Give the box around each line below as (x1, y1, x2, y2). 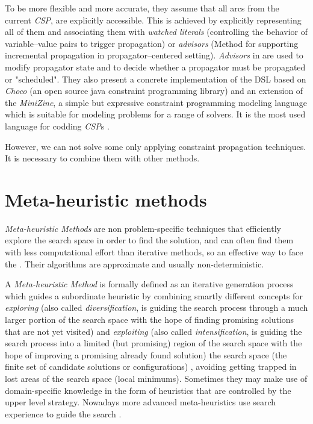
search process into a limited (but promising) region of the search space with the (5, 337, 302, 349)
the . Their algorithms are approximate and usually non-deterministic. (5, 257, 264, 270)
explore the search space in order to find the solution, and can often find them (5, 234, 294, 246)
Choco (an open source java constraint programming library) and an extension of (5, 84, 303, 97)
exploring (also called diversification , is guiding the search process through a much (5, 301, 308, 314)
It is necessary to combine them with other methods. (5, 152, 200, 164)
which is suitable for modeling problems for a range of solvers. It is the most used (5, 108, 306, 120)
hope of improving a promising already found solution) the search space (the (5, 348, 287, 361)
